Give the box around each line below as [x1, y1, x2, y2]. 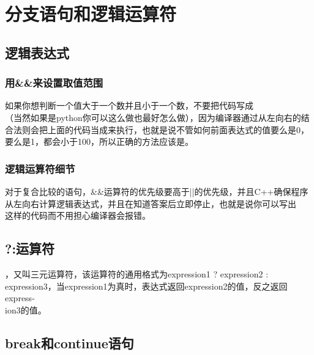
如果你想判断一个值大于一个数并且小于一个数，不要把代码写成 [5, 99, 253, 112]
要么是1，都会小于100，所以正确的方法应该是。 [5, 135, 193, 148]
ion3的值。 [5, 303, 47, 316]
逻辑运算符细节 [5, 161, 75, 176]
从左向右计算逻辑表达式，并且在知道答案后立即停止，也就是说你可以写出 [5, 197, 296, 210]
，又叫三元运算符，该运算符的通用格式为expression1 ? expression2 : [5, 267, 269, 280]
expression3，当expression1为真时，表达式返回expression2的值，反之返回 [5, 279, 288, 292]
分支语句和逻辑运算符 [5, 1, 177, 26]
